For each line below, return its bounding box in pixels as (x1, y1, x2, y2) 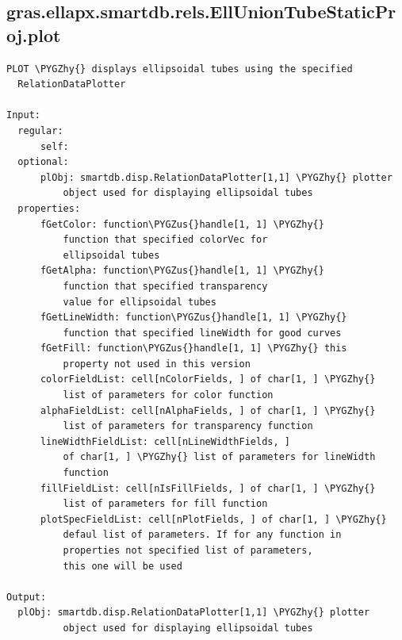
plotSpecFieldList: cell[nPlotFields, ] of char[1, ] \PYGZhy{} (40, 513, 387, 525)
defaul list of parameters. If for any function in (63, 529, 342, 541)
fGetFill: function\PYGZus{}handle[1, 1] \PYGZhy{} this (40, 343, 347, 354)
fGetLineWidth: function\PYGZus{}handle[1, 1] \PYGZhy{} (40, 312, 347, 324)
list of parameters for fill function (63, 498, 268, 510)
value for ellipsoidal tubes (63, 296, 216, 308)
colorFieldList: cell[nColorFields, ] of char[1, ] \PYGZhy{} (40, 374, 376, 385)
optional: (17, 156, 69, 168)
